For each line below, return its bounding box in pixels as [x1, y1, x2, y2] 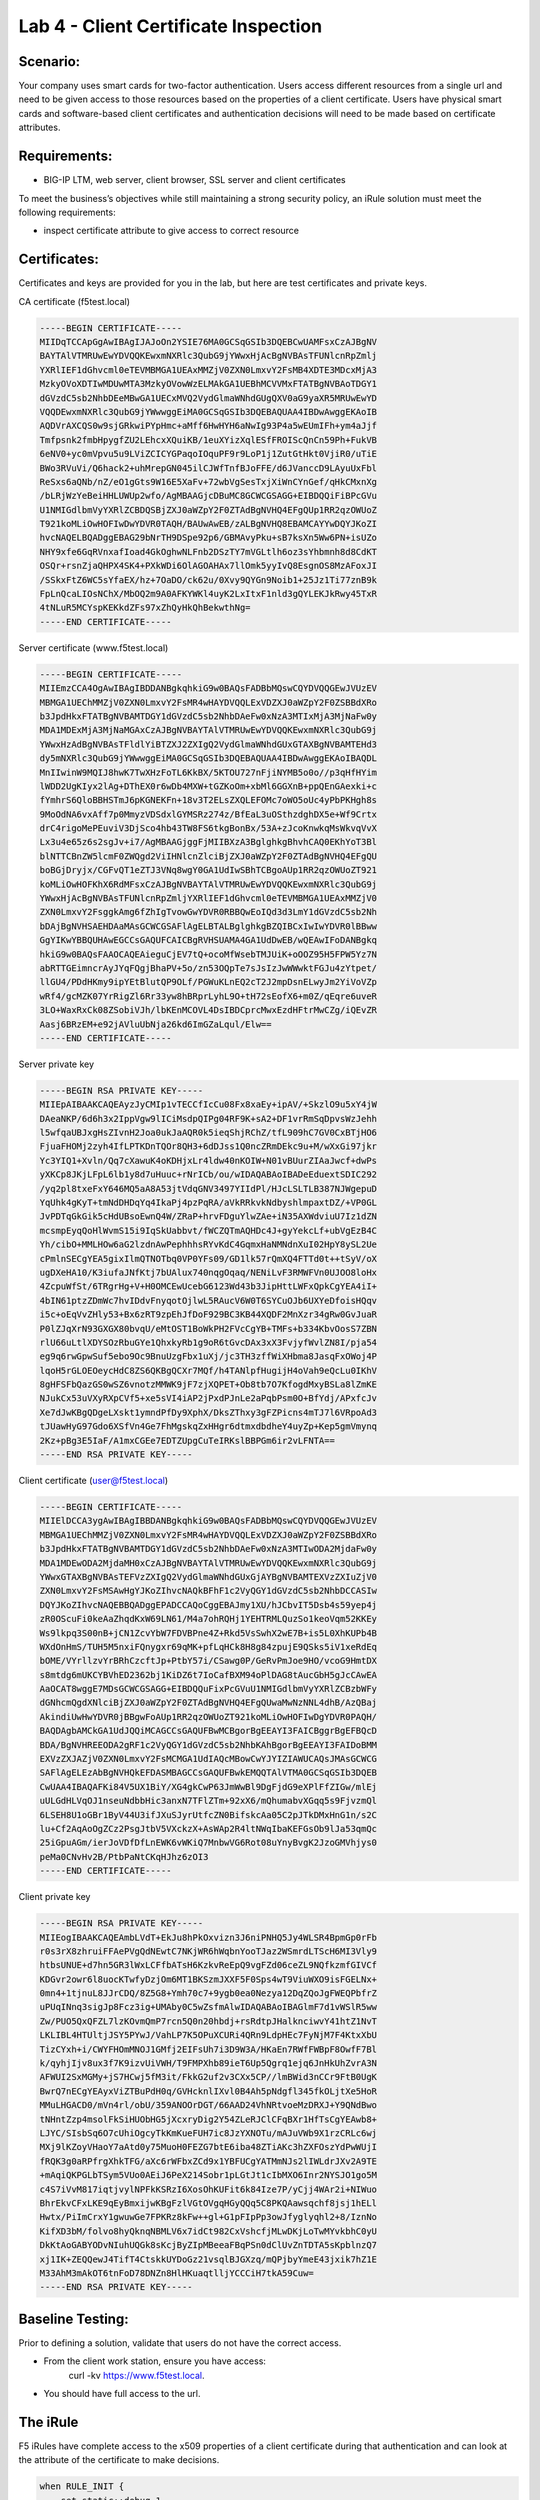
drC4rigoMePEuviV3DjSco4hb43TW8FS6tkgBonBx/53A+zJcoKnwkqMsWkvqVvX [39, 823, 378, 834]
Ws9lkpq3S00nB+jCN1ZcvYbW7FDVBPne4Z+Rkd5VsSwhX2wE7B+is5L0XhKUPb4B [39, 1627, 378, 1639]
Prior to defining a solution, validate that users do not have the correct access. [18, 2336, 342, 2349]
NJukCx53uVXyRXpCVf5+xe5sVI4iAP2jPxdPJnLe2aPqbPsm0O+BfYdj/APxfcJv [39, 1393, 378, 1404]
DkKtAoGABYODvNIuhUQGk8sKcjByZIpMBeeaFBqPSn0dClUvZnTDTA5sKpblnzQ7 [39, 2240, 378, 2251]
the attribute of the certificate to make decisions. [18, 2454, 220, 2466]
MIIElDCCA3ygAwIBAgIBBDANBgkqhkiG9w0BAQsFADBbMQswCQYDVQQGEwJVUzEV [39, 1515, 378, 1527]
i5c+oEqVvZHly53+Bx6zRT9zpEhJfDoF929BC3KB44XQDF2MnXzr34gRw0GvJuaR [39, 1309, 378, 1320]
